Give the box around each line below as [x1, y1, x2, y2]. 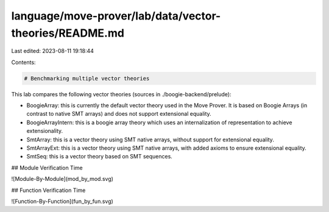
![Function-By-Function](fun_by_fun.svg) [11, 198, 114, 205]
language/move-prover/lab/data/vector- [11, 9, 221, 23]
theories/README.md [11, 26, 125, 40]
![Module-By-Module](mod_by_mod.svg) [11, 175, 114, 183]
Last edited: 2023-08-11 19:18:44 [11, 48, 94, 55]
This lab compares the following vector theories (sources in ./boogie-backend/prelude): [11, 90, 232, 97]
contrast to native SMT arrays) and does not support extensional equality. [26, 110, 211, 118]
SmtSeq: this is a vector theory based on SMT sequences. [26, 153, 173, 160]
